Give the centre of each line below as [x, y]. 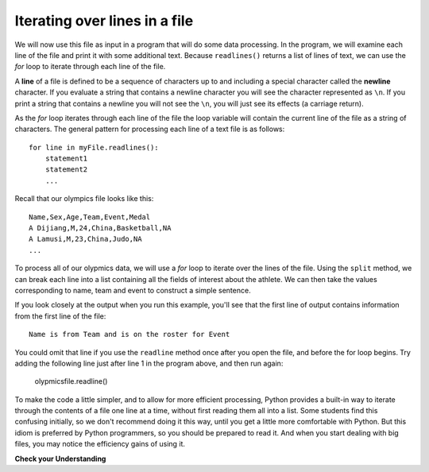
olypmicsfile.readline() [71, 381]
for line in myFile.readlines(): [94, 147]
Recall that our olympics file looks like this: [84, 199]
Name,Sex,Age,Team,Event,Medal [90, 217]
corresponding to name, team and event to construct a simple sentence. [133, 290]
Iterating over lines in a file [104, 21]
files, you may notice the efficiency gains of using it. [100, 444]
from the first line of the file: [60, 316]
